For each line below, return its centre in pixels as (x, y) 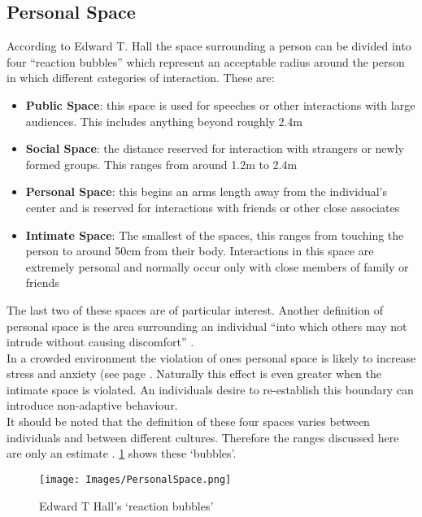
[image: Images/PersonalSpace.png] (135, 479)
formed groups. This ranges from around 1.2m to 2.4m (161, 164)
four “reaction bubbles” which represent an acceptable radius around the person (206, 61)
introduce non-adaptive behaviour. (92, 405)
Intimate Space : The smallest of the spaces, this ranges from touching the (215, 235)
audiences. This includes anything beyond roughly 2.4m (164, 121)
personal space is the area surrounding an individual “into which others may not (207, 326)
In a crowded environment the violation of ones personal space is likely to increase (211, 357)
